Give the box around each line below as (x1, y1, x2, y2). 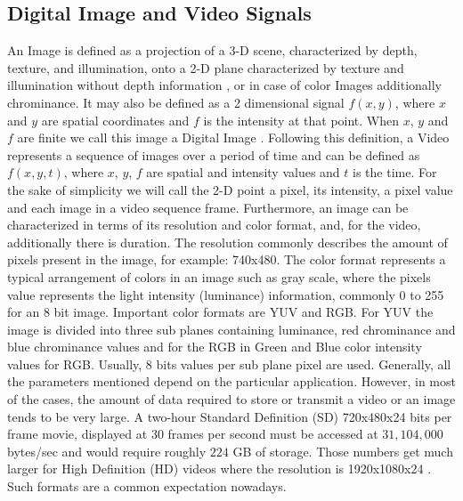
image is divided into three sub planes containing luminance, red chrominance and (7, 319, 456, 338)
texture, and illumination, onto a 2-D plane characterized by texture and (7, 58, 404, 77)
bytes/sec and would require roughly (7, 441, 207, 460)
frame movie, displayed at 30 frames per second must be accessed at (7, 424, 378, 443)
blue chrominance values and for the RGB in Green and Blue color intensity (7, 337, 422, 356)
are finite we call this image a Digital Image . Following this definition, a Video (17, 128, 450, 147)
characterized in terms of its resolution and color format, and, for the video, (7, 215, 421, 234)
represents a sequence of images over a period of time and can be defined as (7, 145, 420, 164)
